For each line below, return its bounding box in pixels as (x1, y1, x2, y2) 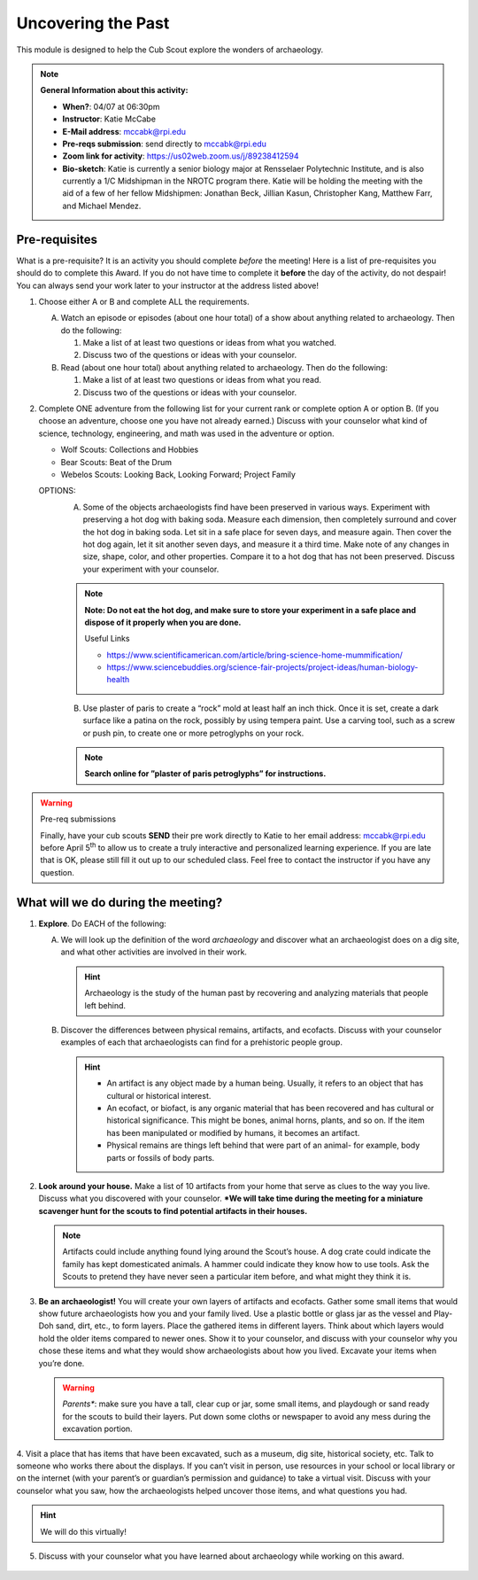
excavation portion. (62, 1423, 133, 1435)
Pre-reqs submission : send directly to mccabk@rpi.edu (62, 138, 267, 149)
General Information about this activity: (40, 85, 189, 96)
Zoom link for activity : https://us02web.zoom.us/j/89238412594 (62, 151, 300, 161)
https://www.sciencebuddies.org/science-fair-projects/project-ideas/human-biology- (106, 662, 419, 673)
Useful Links (84, 634, 130, 644)
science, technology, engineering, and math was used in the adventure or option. (38, 428, 335, 439)
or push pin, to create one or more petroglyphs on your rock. (82, 728, 305, 738)
